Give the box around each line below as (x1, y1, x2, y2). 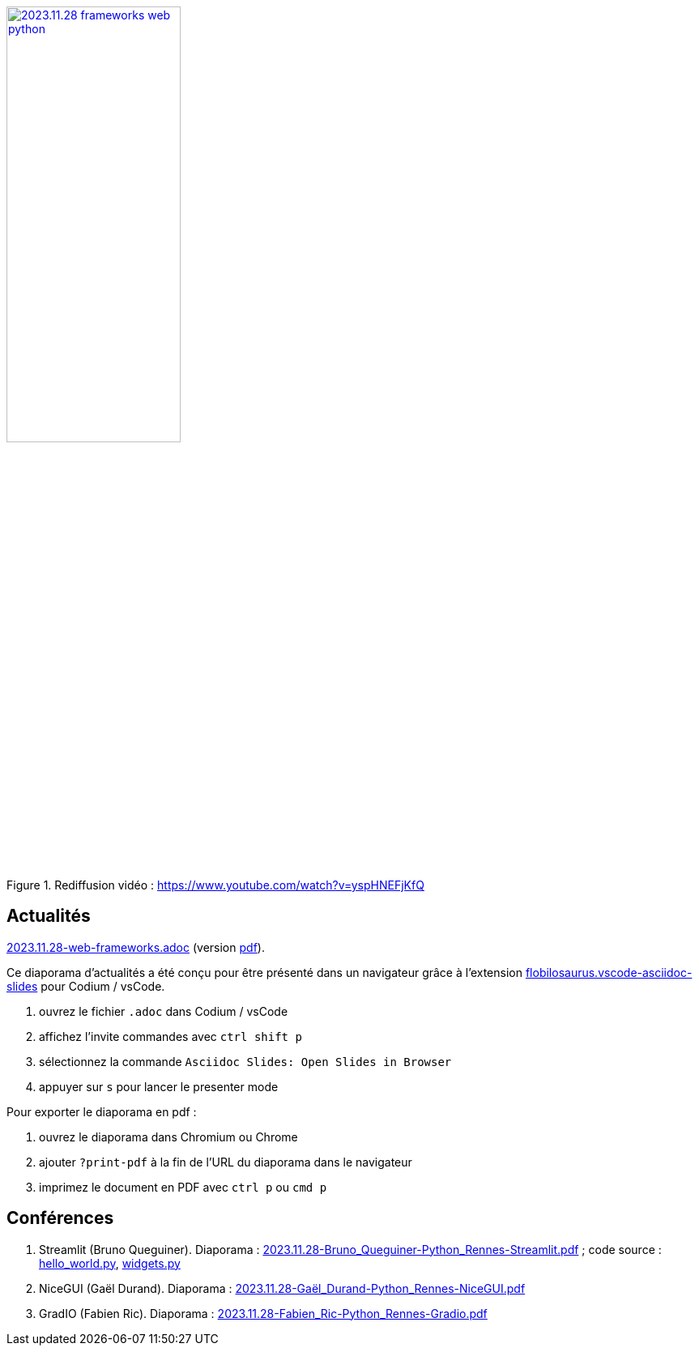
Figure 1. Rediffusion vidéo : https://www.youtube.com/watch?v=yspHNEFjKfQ (6, 878, 424, 892)
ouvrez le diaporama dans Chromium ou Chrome (39, 1129, 298, 1144)
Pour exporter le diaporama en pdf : (6, 1104, 197, 1119)
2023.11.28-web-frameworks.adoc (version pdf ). (6, 940, 265, 954)
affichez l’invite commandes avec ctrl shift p (39, 1029, 302, 1043)
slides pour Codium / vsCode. (6, 979, 165, 993)
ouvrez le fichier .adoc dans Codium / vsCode (39, 1004, 288, 1018)
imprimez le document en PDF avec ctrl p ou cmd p (39, 1179, 327, 1194)
